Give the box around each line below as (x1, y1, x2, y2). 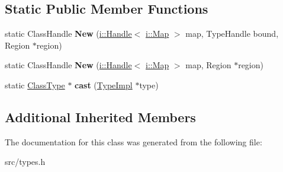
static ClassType (5, 78, 65, 91)
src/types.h (5, 155, 46, 168)
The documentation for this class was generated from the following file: (5, 135, 262, 148)
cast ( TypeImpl (75, 78, 133, 91)
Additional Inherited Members (5, 107, 196, 126)
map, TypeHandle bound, (185, 27, 279, 40)
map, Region (185, 59, 231, 71)
